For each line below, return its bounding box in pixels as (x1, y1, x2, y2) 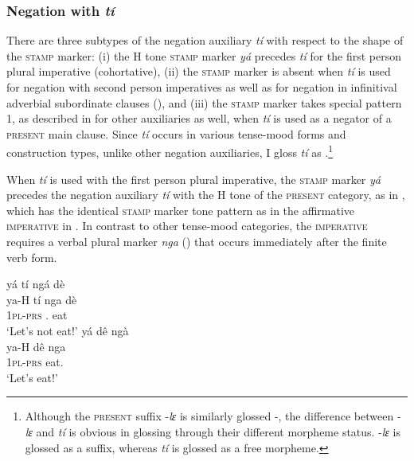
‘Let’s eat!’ (6, 369, 58, 385)
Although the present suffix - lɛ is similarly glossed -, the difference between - (25, 408, 401, 424)
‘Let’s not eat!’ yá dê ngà (6, 322, 129, 338)
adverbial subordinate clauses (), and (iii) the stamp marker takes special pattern (6, 94, 402, 111)
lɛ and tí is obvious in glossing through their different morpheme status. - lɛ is (25, 423, 401, 440)
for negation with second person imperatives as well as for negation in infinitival (6, 79, 397, 95)
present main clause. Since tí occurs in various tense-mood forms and (6, 125, 346, 142)
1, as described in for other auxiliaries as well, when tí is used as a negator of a (6, 110, 392, 127)
